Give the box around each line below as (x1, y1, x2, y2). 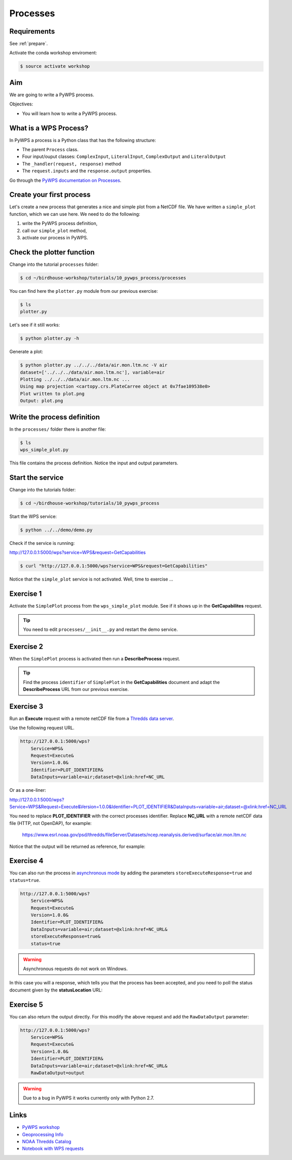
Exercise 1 (9, 590, 42, 598)
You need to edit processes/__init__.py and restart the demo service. (23, 626, 178, 632)
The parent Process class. (22, 147, 79, 153)
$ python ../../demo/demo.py (20, 527, 93, 533)
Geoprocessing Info (22, 1131, 63, 1138)
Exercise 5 (9, 1000, 43, 1009)
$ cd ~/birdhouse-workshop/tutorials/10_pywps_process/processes (20, 275, 186, 281)
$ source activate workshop (20, 64, 90, 69)
